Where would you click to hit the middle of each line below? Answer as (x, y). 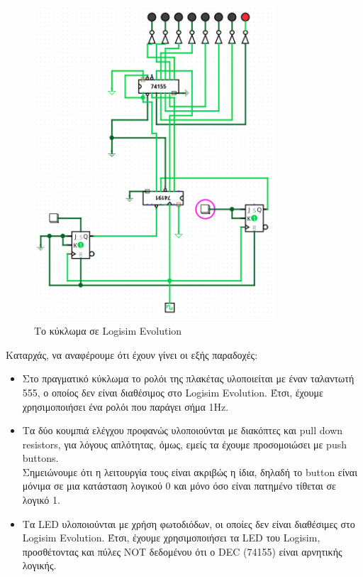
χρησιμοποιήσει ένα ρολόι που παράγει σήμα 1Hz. (125, 406)
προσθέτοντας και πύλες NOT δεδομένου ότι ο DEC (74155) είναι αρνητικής (182, 551)
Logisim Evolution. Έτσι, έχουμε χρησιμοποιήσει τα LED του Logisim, (171, 538)
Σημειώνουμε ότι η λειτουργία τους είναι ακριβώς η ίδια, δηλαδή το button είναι (190, 471)
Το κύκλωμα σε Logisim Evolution (108, 331)
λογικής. (39, 565)
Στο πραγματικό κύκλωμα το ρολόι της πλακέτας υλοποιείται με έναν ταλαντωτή (188, 378)
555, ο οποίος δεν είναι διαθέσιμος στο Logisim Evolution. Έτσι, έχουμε (173, 392)
